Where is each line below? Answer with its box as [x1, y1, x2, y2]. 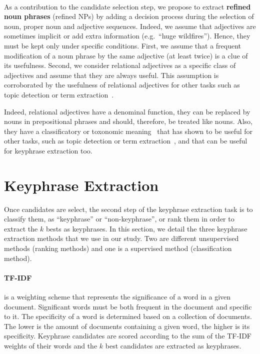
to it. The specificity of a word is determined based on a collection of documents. [4, 311, 252, 321]
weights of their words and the [4, 340, 97, 350]
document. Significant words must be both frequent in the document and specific [4, 301, 252, 311]
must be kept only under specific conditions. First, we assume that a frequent [4, 40, 241, 50]
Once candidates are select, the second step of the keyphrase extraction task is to [4, 203, 253, 214]
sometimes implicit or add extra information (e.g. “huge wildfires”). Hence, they [4, 30, 250, 41]
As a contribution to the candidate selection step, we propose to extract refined [4, 1, 251, 11]
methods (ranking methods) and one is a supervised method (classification [4, 243, 232, 253]
